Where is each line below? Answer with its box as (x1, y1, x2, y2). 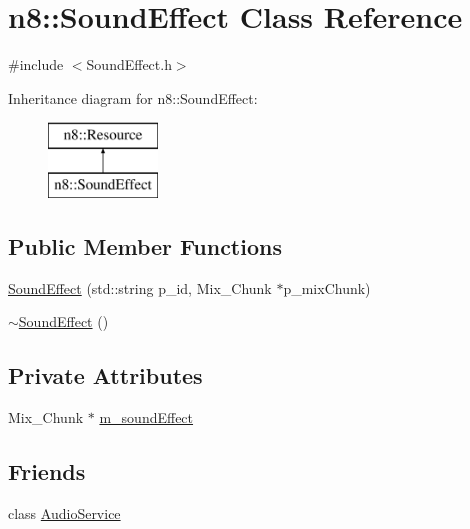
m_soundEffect (99, 407, 194, 428)
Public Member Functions (8, 230, 282, 261)
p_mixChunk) (283, 277, 371, 298)
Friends (8, 456, 86, 487)
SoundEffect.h (86, 54, 172, 75)
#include (8, 54, 64, 75)
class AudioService (8, 502, 121, 523)
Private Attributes (8, 360, 203, 391)
